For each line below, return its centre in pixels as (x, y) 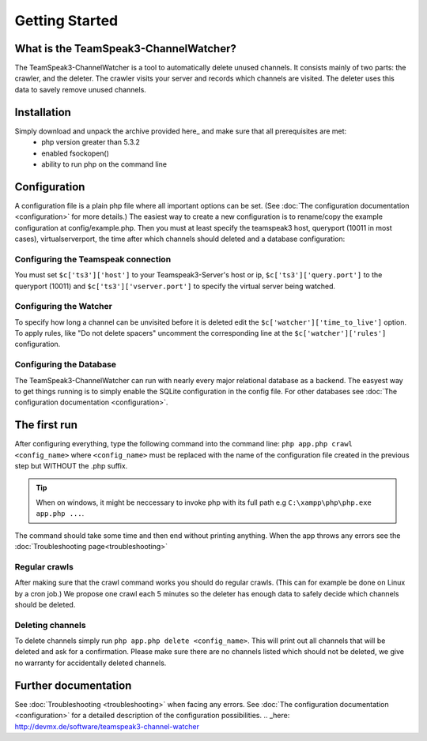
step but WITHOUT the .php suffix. (71, 466)
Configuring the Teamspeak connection (93, 259)
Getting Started (66, 21)
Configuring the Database (66, 365)
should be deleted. (45, 604)
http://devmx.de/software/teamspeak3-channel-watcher (107, 726)
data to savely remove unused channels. (80, 89)
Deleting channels (50, 625)
